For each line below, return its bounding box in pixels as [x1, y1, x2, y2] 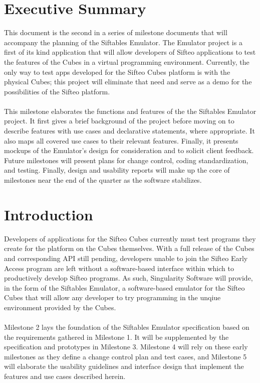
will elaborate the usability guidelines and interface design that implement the [4, 361, 244, 371]
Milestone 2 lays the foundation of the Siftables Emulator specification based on [4, 322, 249, 332]
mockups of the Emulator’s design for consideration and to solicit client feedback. [4, 145, 254, 156]
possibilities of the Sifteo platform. [4, 86, 110, 96]
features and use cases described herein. [4, 371, 126, 381]
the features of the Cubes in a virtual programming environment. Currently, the [4, 56, 249, 67]
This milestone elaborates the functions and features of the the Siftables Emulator [4, 105, 256, 116]
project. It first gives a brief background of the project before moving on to [4, 115, 234, 126]
